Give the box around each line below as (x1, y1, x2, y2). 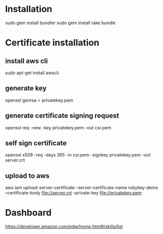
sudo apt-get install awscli (5, 70, 59, 76)
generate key (5, 84, 47, 92)
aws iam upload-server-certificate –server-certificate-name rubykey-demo (5, 185, 159, 191)
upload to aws (5, 171, 50, 180)
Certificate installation (5, 37, 100, 48)
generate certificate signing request (5, 112, 119, 120)
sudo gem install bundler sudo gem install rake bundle (5, 20, 115, 26)
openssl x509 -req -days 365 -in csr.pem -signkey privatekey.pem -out (5, 152, 151, 158)
